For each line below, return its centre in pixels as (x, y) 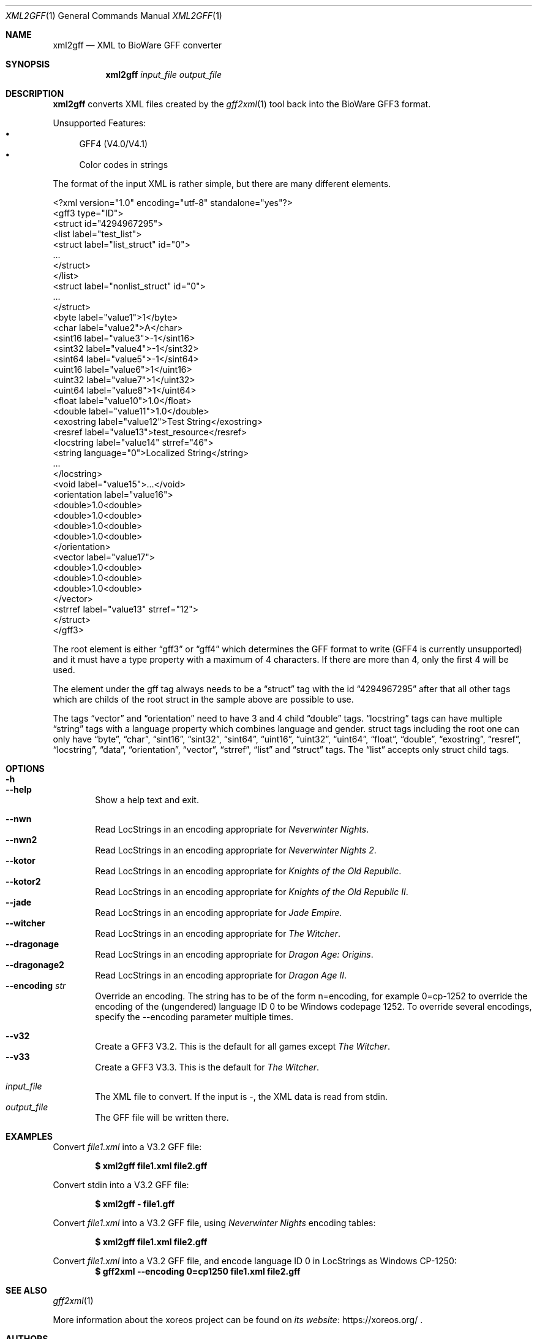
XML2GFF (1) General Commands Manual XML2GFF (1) (114, 16)
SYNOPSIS (28, 64)
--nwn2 (21, 840)
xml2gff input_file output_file (163, 74)
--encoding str (36, 986)
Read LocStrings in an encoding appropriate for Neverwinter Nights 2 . (236, 850)
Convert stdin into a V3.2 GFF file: (121, 1185)
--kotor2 (23, 881)
